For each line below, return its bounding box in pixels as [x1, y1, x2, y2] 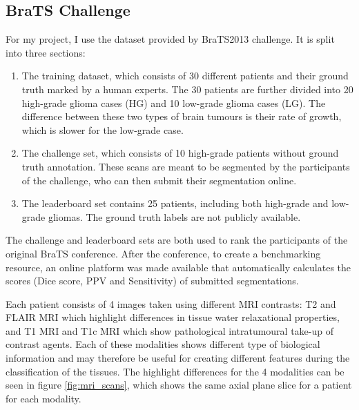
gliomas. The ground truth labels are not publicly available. [48, 209, 301, 224]
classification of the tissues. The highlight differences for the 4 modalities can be [6, 364, 345, 378]
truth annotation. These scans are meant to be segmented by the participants [21, 159, 350, 173]
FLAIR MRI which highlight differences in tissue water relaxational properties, [6, 310, 340, 324]
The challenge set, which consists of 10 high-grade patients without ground [21, 146, 339, 160]
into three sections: [6, 45, 86, 59]
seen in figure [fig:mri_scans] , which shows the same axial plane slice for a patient [6, 378, 352, 392]
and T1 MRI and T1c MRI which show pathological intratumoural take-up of [6, 323, 334, 338]
